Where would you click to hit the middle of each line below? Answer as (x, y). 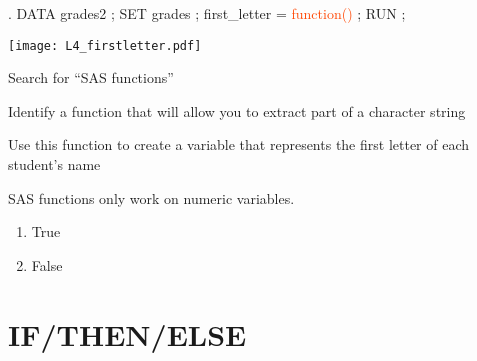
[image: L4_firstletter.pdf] (105, 45)
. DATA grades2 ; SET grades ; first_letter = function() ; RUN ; (207, 13)
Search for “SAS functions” (91, 77)
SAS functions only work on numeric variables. (151, 197)
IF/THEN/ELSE (127, 333)
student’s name (54, 164)
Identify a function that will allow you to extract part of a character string (237, 110)
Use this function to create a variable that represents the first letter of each (239, 144)
